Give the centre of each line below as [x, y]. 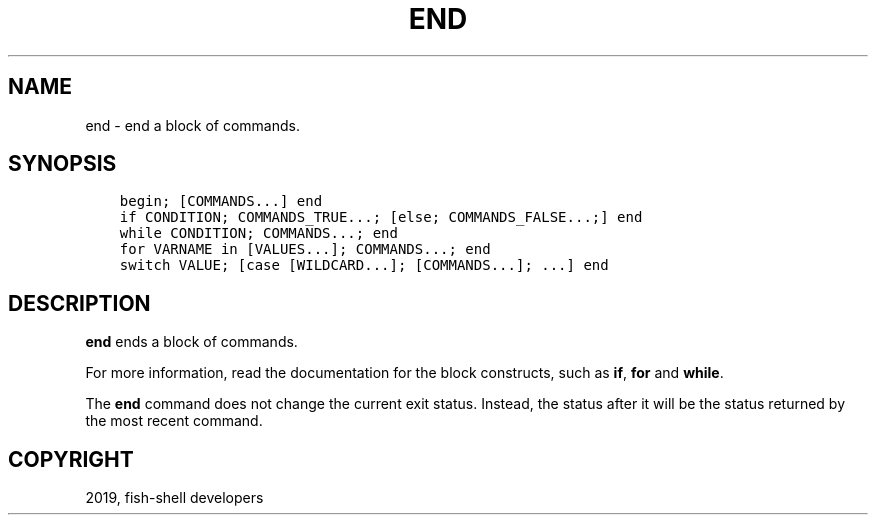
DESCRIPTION [79, 303]
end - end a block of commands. [192, 125]
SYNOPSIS [62, 164]
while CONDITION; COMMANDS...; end [258, 233]
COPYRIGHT [71, 459]
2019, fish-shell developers [174, 498]
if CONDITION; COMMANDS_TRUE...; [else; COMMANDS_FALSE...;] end [381, 217]
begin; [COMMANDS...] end [221, 201]
